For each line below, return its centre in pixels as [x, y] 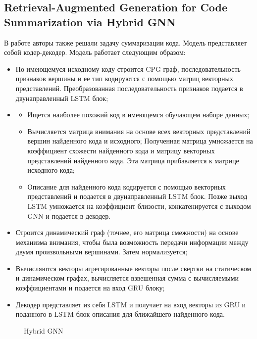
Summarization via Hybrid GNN [90, 22]
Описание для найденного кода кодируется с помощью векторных [127, 186]
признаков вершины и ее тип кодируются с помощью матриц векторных [124, 78]
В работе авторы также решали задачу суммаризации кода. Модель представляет [126, 42]
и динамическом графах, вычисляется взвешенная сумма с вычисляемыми [127, 278]
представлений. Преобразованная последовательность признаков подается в [129, 88]
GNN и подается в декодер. [69, 216]
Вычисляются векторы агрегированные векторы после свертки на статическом [133, 268]
